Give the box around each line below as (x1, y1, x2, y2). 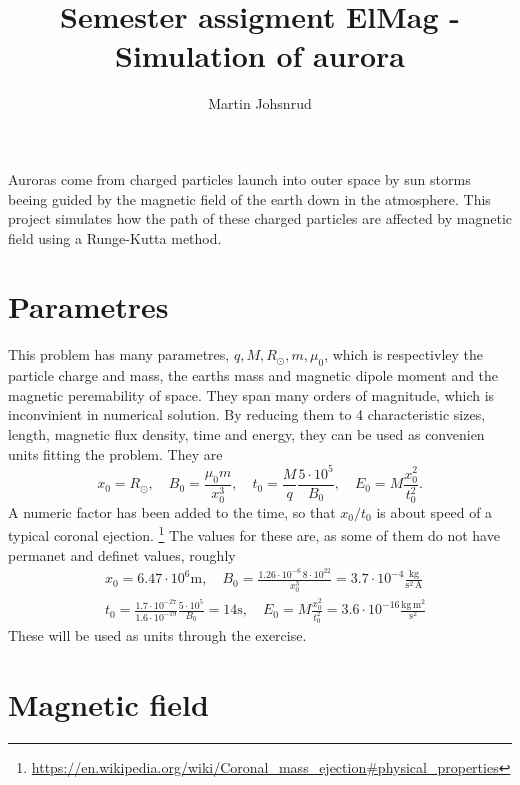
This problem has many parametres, (8, 344, 230, 365)
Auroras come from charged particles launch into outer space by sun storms (8, 168, 471, 189)
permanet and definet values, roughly (8, 544, 236, 565)
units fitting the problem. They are (8, 443, 223, 464)
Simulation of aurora (115, 35, 405, 76)
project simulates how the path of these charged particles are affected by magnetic (8, 208, 513, 229)
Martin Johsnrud (208, 93, 312, 114)
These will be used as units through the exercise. (8, 625, 307, 646)
